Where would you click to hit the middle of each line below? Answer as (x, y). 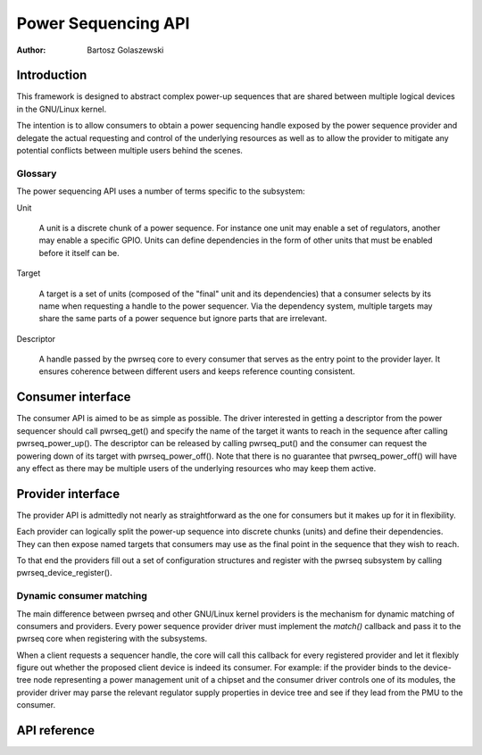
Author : (31, 50)
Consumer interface (74, 397)
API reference (56, 730)
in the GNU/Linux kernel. (62, 109)
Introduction (52, 75)
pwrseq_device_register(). (64, 573)
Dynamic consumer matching (82, 596)
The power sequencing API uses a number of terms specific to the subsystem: (161, 191)
